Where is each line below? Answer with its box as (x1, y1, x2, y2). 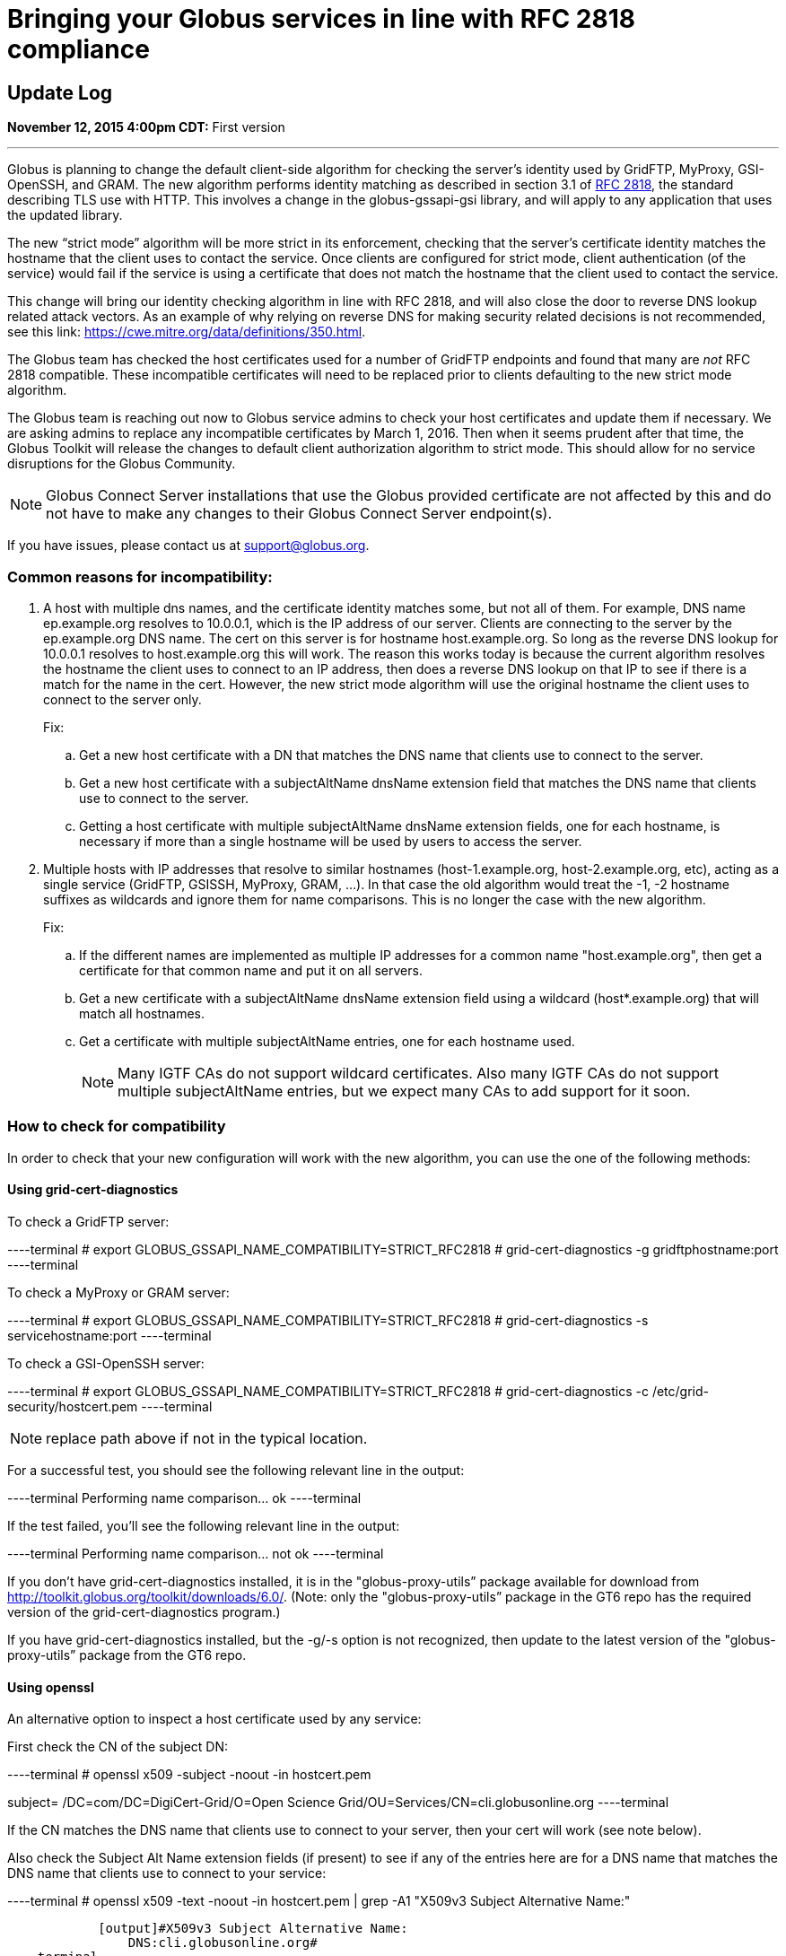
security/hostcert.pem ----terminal (7, 1398, 213, 1414)
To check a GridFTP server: (7, 1213, 170, 1229)
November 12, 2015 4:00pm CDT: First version (7, 119, 285, 135)
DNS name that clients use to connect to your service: (7, 1865, 327, 1882)
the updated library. (7, 207, 123, 223)
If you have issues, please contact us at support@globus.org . (7, 537, 370, 554)
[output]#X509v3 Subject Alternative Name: (98, 1921, 408, 1936)
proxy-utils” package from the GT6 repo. (7, 1646, 247, 1663)
